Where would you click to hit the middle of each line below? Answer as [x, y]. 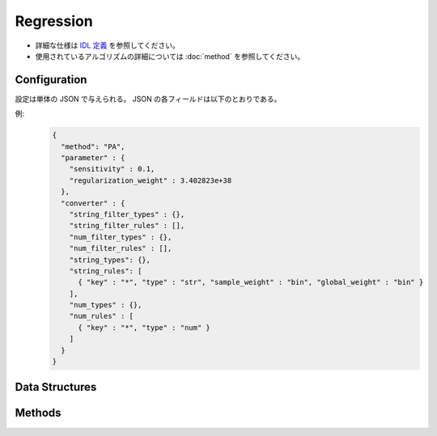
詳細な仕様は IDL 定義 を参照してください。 [107, 45]
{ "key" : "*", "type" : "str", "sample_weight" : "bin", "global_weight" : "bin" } [251, 282]
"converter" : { [93, 203]
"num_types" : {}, [106, 305]
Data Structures [56, 387]
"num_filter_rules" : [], [121, 248]
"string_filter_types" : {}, [127, 214]
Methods [38, 413]
